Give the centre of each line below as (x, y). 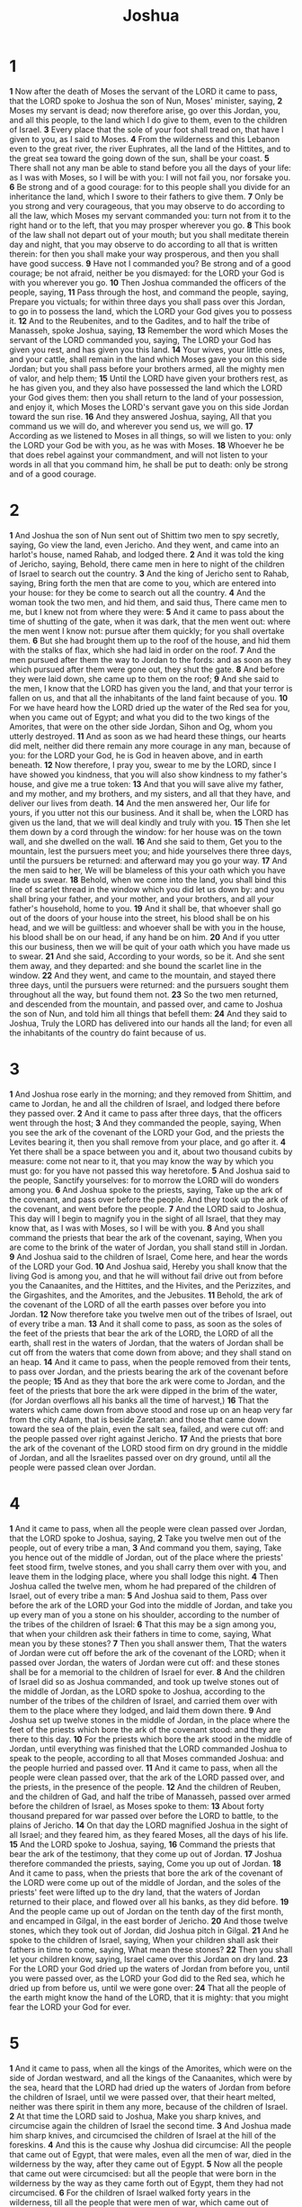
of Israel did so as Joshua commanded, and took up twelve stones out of (144, 1681)
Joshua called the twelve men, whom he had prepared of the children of (143, 1586)
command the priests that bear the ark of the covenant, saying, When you (146, 1237)
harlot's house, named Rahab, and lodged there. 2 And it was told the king (147, 554)
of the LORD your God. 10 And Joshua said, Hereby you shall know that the (148, 1266)
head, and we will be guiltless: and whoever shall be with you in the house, (147, 927)
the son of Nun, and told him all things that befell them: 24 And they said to (148, 1013)
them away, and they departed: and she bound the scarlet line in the (136, 965)
